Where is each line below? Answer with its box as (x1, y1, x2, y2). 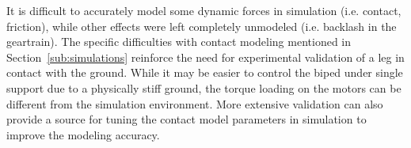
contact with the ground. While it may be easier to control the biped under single (6, 64, 403, 81)
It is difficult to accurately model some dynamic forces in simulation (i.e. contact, (6, 2, 401, 18)
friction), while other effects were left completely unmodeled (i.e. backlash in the (6, 17, 397, 34)
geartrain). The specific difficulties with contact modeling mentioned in (6, 33, 352, 50)
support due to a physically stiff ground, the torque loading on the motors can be (6, 79, 401, 96)
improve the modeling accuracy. (6, 126, 160, 142)
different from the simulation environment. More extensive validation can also (6, 95, 383, 112)
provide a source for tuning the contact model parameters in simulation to (6, 111, 367, 127)
